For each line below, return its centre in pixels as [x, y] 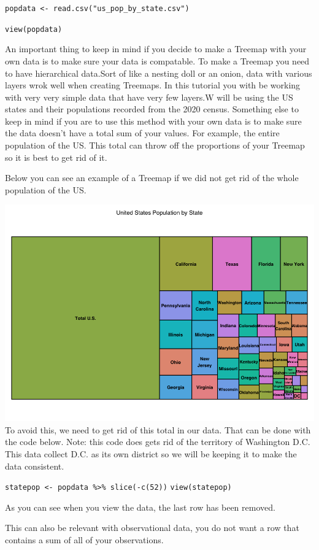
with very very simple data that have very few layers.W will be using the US [149, 97]
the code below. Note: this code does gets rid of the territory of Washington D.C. [158, 442]
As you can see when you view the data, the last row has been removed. [140, 507]
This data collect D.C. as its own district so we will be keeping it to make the [151, 454]
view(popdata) [34, 29]
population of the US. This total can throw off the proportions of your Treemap [155, 145]
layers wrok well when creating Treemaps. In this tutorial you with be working [153, 85]
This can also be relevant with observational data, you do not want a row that [152, 528]
